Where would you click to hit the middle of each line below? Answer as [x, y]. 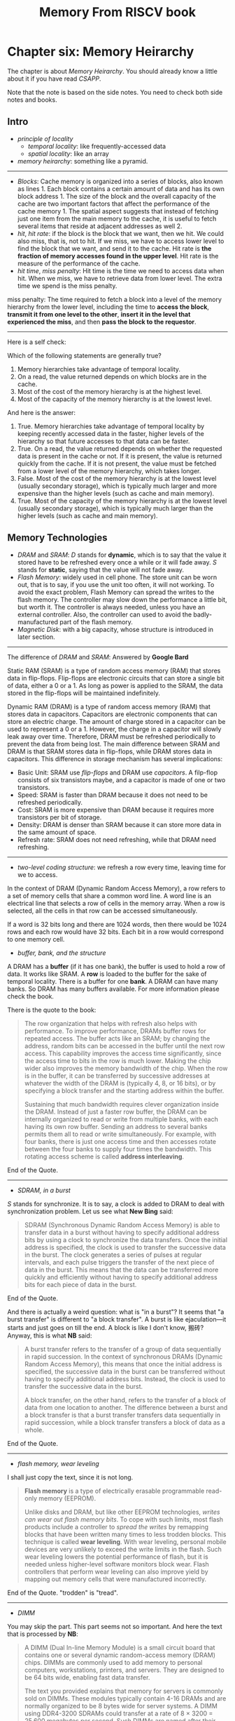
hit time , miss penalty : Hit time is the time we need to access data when [121, 270]
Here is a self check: [37, 342]
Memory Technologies [57, 538]
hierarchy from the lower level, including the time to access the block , [108, 307]
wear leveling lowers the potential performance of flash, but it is [116, 1557]
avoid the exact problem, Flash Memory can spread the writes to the [116, 592]
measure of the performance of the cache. [79, 263]
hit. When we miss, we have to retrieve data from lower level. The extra [120, 278]
